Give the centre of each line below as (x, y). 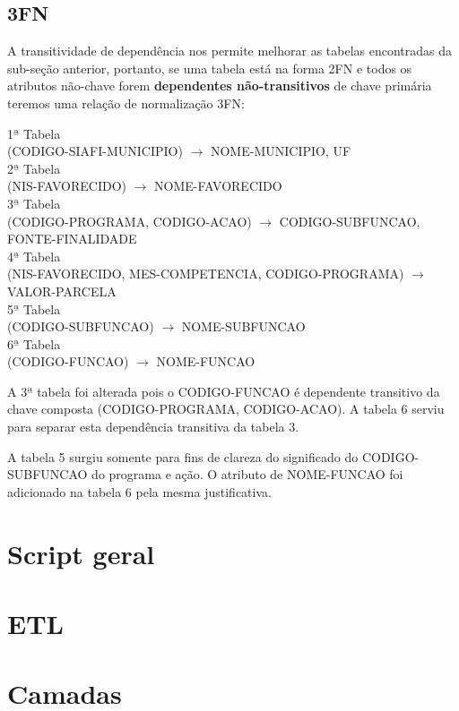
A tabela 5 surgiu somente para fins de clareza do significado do (183, 456)
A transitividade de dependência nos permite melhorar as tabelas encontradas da (230, 51)
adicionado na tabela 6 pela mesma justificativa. (139, 491)
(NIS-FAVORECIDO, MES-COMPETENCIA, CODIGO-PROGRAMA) (206, 274)
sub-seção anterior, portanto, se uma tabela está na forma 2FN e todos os (210, 68)
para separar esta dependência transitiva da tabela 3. (153, 427)
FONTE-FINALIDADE (72, 239)
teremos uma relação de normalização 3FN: (126, 103)
